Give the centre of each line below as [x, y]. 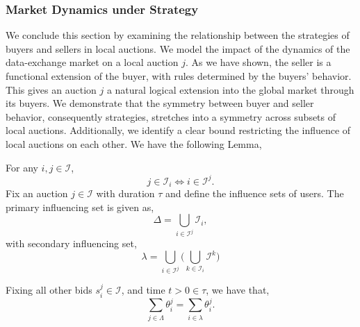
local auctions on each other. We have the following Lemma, [134, 143]
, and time [143, 290]
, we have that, [238, 290]
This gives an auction [51, 89]
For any [22, 167]
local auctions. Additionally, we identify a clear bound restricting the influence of [178, 130]
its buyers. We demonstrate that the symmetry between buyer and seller [160, 103]
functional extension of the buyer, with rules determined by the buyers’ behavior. [179, 76]
